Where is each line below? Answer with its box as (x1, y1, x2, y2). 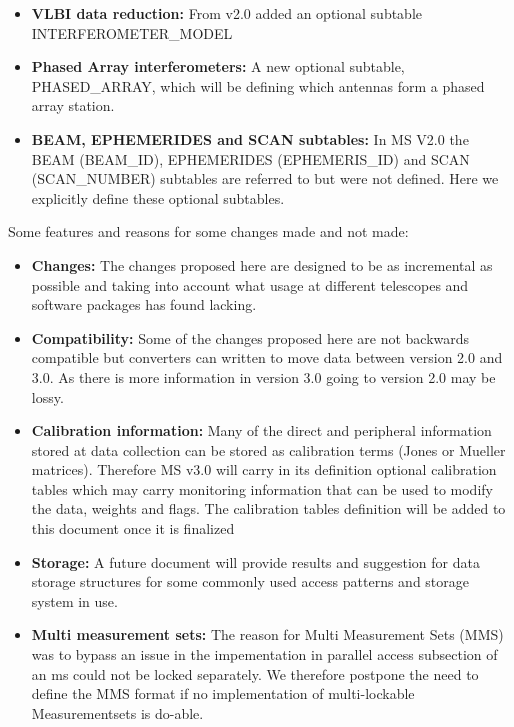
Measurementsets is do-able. (31, 702, 204, 723)
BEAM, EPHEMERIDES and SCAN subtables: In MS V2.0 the (31, 128, 469, 149)
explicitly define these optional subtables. (31, 187, 285, 208)
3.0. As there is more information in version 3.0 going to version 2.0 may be (31, 366, 496, 387)
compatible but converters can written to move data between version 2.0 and (31, 347, 503, 368)
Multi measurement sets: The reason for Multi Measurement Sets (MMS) (31, 624, 504, 645)
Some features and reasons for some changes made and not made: (8, 221, 409, 242)
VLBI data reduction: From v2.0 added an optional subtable (31, 3, 423, 23)
